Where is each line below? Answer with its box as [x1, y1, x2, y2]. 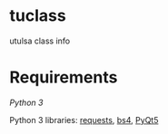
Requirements [9, 67, 118, 88]
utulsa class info [9, 35, 71, 46]
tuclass [9, 5, 66, 26]
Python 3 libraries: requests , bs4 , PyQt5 [9, 114, 159, 125]
